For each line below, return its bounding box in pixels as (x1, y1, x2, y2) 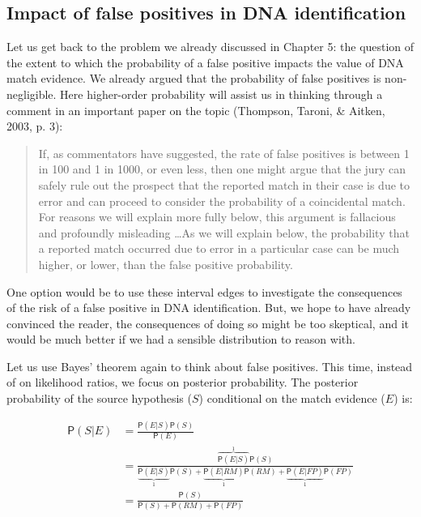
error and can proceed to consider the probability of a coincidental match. (38, 192, 406, 209)
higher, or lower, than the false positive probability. (38, 255, 293, 272)
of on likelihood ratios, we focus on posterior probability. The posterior (6, 374, 359, 391)
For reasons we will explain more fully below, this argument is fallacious (38, 208, 396, 225)
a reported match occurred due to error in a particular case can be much (38, 240, 400, 257)
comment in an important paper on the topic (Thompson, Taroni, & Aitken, (6, 101, 385, 118)
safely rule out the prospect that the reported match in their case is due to (38, 176, 410, 193)
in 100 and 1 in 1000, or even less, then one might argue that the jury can (38, 160, 406, 177)
